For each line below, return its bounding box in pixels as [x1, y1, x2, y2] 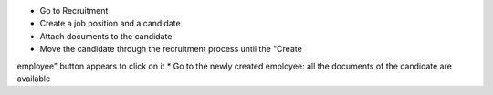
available [16, 73, 51, 84]
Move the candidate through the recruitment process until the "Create [39, 44, 303, 55]
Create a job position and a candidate [39, 18, 182, 29]
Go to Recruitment [39, 5, 109, 16]
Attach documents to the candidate [39, 30, 173, 41]
